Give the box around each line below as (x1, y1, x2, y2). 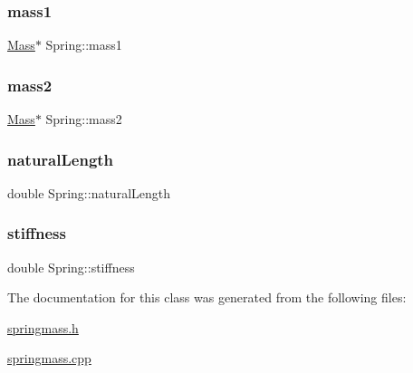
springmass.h (7, 318, 79, 337)
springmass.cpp (7, 349, 91, 368)
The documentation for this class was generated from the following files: (7, 288, 407, 307)
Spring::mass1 (45, 35, 122, 54)
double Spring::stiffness (7, 257, 135, 276)
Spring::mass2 (45, 110, 122, 129)
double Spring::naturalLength (7, 183, 171, 202)
